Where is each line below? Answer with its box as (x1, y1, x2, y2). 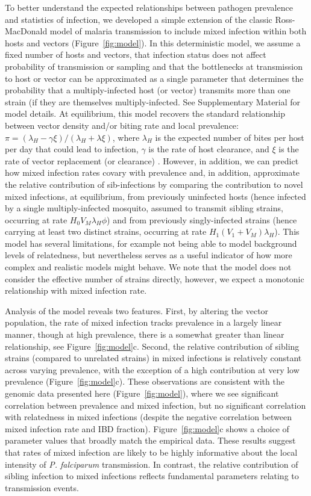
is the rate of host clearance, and (148, 143, 269, 155)
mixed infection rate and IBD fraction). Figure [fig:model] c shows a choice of (5, 422, 289, 435)
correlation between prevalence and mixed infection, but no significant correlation (5, 398, 306, 411)
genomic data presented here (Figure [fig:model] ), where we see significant (5, 387, 279, 399)
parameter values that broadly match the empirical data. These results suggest (5, 434, 296, 447)
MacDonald (5, 25, 48, 37)
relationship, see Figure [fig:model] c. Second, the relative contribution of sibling (5, 339, 300, 352)
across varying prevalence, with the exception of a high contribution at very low (5, 363, 300, 376)
